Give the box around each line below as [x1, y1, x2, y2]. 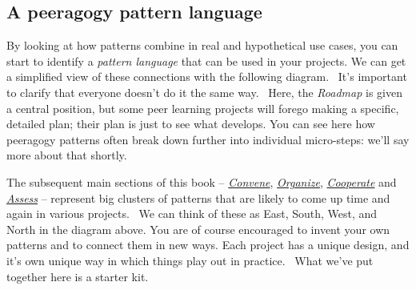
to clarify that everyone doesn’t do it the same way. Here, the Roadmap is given [6, 83, 402, 100]
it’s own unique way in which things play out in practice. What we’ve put [6, 252, 374, 268]
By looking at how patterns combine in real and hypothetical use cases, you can [6, 37, 398, 54]
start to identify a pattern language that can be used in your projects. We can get [6, 52, 406, 69]
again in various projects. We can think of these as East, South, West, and [6, 205, 378, 222]
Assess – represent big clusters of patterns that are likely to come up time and [6, 189, 390, 206]
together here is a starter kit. [6, 268, 149, 284]
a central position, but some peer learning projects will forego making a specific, [6, 99, 399, 116]
